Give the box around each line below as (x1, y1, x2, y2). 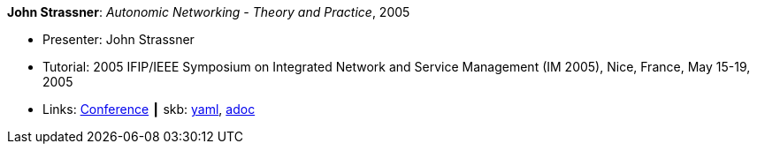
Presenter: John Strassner (42, 32, 195, 47)
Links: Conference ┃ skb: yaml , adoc (42, 102, 256, 117)
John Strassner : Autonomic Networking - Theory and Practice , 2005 (7, 4, 410, 19)
